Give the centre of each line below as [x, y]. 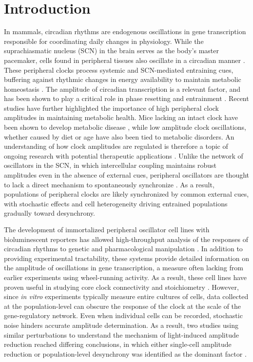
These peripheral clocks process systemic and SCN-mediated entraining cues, [119, 70]
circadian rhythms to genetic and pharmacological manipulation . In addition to [123, 249]
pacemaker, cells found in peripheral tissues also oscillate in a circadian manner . [125, 60]
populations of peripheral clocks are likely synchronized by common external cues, [126, 194]
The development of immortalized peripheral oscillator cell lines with [107, 229]
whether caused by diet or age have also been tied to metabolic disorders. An [119, 136]
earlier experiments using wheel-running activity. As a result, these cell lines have [126, 277]
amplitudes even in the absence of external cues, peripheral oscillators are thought [127, 175]
